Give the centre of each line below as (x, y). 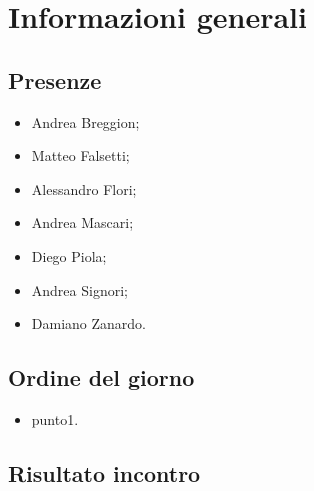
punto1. (55, 418)
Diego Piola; (69, 255)
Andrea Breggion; (85, 121)
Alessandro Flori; (84, 188)
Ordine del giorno (101, 377)
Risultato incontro (104, 472)
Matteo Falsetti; (80, 155)
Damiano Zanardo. (88, 323)
